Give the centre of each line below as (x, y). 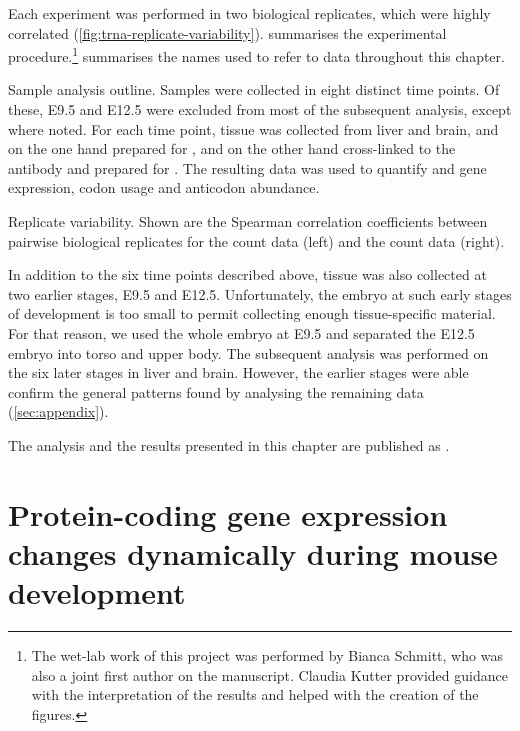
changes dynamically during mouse (253, 552)
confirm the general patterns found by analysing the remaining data (216, 391)
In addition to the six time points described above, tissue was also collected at (247, 274)
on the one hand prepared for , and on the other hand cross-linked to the (232, 148)
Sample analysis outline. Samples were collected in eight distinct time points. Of (254, 89)
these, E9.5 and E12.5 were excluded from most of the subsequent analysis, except (260, 109)
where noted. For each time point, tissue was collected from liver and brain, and (253, 128)
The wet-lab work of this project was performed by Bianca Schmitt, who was (267, 655)
